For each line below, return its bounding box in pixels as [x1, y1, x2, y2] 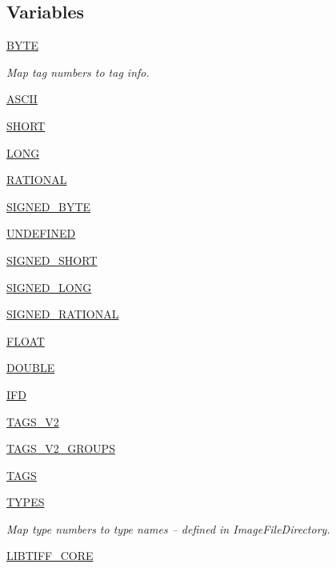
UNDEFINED [6, 225, 76, 242]
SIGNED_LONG [6, 278, 92, 295]
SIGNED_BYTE [6, 198, 91, 214]
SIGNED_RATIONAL [6, 306, 119, 322]
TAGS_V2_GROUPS [6, 440, 115, 457]
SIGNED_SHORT [6, 251, 98, 268]
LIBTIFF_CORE [6, 547, 94, 564]
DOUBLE [6, 359, 55, 376]
